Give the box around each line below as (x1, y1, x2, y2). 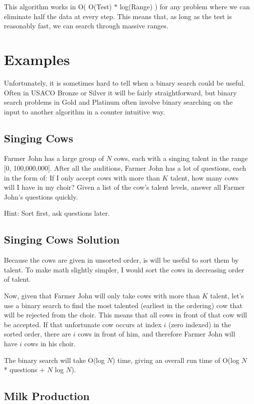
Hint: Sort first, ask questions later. (4, 208, 110, 218)
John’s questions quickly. (4, 191, 78, 202)
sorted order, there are (4, 329, 71, 339)
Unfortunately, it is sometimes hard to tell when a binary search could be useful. (4, 77, 245, 88)
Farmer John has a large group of (4, 153, 104, 163)
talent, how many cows (170, 172, 239, 182)
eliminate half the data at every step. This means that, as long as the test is (4, 11, 232, 21)
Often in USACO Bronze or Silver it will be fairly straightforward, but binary (4, 87, 237, 97)
